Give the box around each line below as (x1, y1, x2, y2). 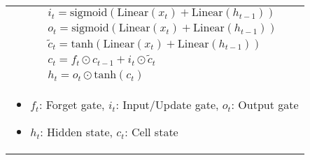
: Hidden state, (40, 124, 113, 140)
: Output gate (231, 96, 299, 112)
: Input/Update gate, (115, 96, 219, 112)
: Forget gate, (38, 96, 105, 112)
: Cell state (125, 124, 178, 140)
